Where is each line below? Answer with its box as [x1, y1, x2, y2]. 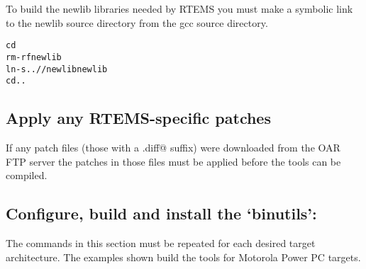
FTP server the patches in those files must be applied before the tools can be [6, 154, 341, 168]
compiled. [6, 168, 48, 183]
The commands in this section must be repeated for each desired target [6, 236, 316, 250]
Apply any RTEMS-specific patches [6, 107, 271, 129]
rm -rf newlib [6, 52, 62, 62]
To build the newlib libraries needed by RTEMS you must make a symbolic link [6, 1, 353, 16]
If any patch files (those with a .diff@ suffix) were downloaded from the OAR [6, 140, 340, 155]
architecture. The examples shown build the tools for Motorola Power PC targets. [6, 249, 361, 264]
